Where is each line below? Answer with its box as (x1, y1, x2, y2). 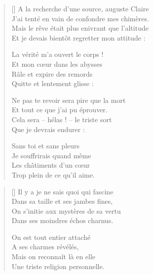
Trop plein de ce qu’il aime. (11, 169, 95, 180)
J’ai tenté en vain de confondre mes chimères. (11, 13, 149, 23)
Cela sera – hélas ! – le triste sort (11, 114, 112, 124)
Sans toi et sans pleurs (11, 140, 80, 151)
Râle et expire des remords (11, 68, 93, 79)
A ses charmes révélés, (11, 241, 79, 252)
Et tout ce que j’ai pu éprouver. (11, 104, 108, 115)
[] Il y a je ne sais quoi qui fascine (11, 186, 114, 196)
